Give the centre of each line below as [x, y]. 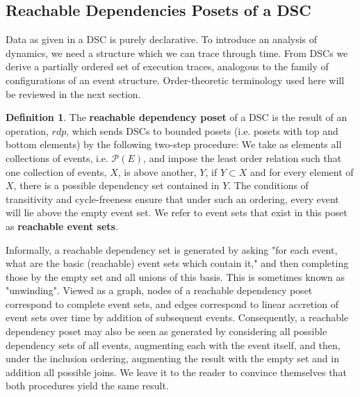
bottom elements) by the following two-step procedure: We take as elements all [174, 144]
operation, [27, 130]
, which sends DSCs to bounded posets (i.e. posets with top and [202, 130]
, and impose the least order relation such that [243, 157]
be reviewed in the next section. [73, 94]
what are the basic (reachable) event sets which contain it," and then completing [177, 263]
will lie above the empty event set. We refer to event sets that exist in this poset [177, 212]
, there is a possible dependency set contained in [116, 185]
